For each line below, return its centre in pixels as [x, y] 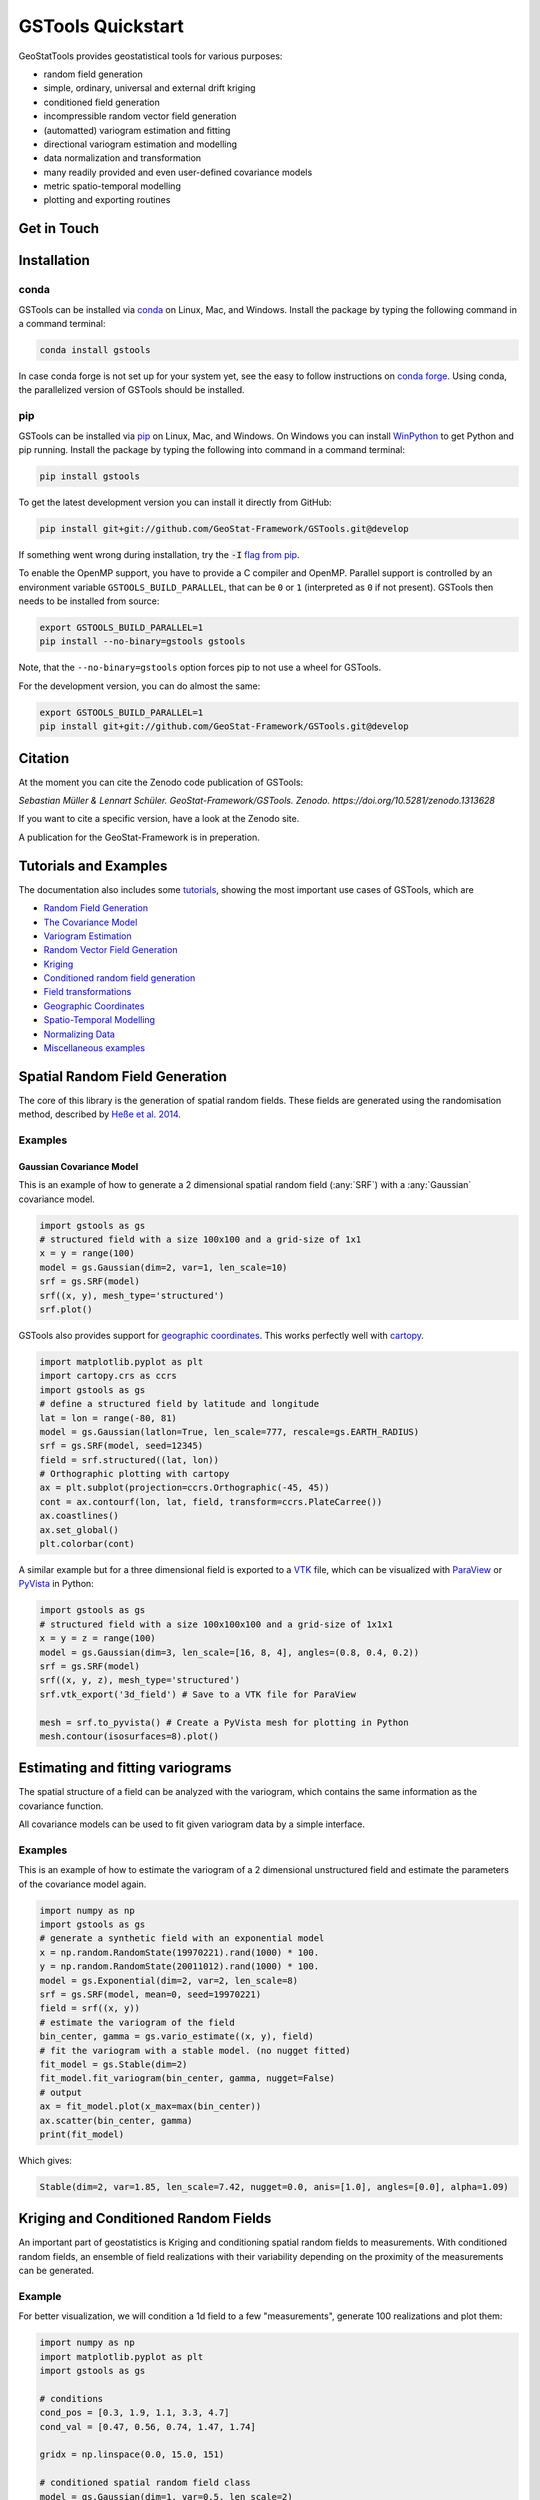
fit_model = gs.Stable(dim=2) [113, 2064]
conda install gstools [95, 350]
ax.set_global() [79, 1529]
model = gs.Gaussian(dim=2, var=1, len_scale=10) [163, 1267]
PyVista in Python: [56, 1584]
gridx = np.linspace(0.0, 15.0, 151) [132, 2454]
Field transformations [87, 992]
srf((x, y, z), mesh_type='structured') [139, 1680]
